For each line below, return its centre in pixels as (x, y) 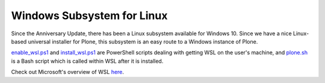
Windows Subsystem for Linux (89, 16)
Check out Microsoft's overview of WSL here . (68, 72)
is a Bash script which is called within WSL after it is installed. (87, 61)
